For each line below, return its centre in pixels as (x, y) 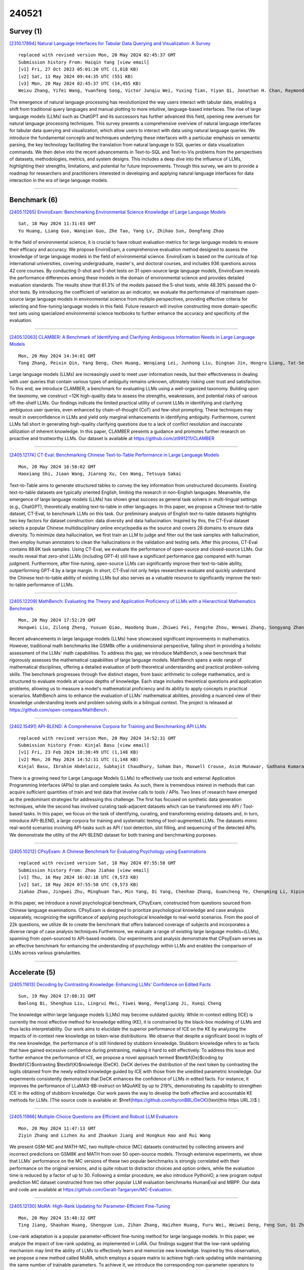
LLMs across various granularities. (45, 953)
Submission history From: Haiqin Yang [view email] (84, 62)
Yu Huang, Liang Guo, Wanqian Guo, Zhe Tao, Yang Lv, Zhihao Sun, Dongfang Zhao (121, 231)
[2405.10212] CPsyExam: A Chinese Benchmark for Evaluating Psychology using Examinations (108, 851)
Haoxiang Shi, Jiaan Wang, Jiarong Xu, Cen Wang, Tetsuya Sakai (100, 474)
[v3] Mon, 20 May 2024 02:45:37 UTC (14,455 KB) (80, 84)
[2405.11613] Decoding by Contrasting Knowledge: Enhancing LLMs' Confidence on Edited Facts (110, 985)
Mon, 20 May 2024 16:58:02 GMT (57, 467)
